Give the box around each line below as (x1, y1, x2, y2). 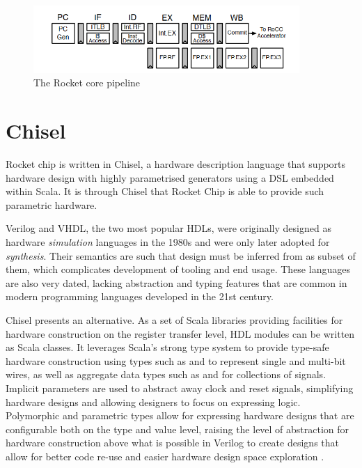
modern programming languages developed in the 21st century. (6, 289, 274, 304)
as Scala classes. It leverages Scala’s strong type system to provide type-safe (6, 340, 329, 354)
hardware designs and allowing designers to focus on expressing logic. (6, 394, 301, 409)
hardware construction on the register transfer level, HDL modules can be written (6, 326, 355, 341)
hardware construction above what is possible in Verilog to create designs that (6, 435, 339, 450)
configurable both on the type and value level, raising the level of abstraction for (6, 421, 349, 436)
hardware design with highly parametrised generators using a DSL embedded (6, 170, 334, 185)
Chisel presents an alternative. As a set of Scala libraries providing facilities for (6, 312, 343, 327)
